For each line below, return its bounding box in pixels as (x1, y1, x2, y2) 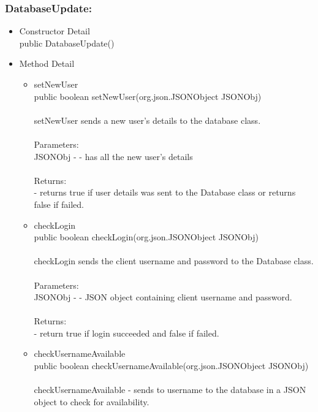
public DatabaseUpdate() (19, 36, 115, 49)
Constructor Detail (19, 25, 90, 37)
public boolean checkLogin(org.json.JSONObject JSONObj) (34, 231, 259, 243)
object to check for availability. (34, 395, 150, 408)
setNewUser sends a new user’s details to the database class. (34, 113, 261, 126)
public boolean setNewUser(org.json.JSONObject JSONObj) (34, 90, 262, 102)
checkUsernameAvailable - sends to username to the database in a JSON (34, 383, 306, 396)
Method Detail (19, 57, 75, 70)
